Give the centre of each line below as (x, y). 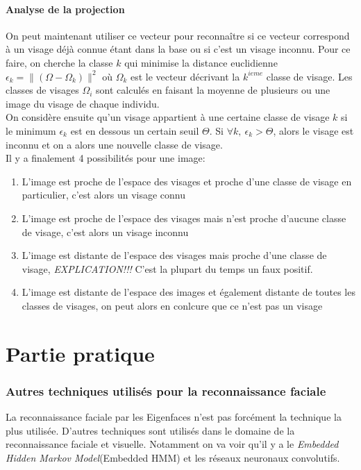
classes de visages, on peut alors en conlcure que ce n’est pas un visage (172, 305)
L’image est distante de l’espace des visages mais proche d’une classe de (174, 255)
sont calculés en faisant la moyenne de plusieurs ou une (213, 90)
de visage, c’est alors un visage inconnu (105, 232)
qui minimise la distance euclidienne (201, 62)
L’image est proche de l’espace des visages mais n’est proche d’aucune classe (184, 218)
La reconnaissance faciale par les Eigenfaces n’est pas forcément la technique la (174, 417)
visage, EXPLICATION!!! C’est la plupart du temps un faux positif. (167, 268)
